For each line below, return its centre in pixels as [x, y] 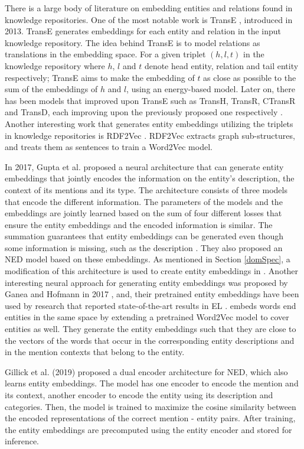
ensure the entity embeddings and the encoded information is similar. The [139, 224]
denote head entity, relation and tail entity [221, 65]
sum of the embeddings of [51, 89]
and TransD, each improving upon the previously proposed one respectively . [144, 112]
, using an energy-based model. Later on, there [211, 89]
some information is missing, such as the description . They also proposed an [144, 247]
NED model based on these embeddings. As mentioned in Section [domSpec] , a [148, 259]
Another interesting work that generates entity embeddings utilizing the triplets [149, 123]
